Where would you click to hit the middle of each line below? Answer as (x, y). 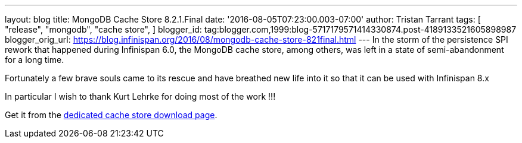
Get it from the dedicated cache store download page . (111, 115)
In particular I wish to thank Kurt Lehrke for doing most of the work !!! (140, 96)
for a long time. (35, 60)
